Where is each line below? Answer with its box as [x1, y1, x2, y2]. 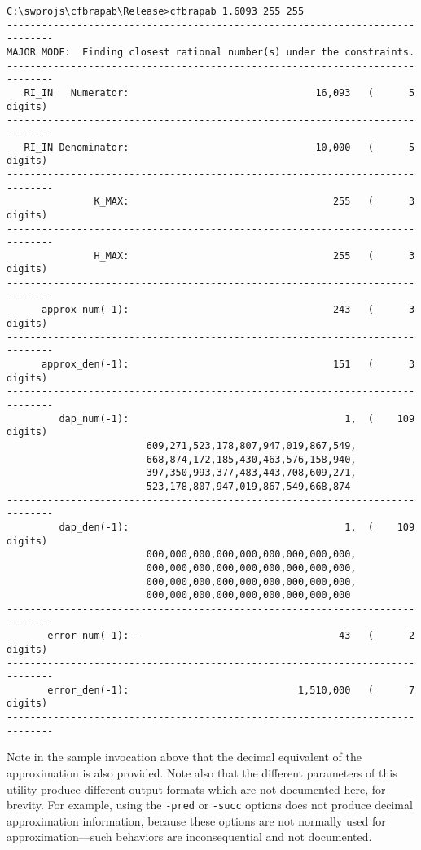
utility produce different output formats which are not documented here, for [7, 780, 386, 797]
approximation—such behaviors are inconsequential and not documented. [7, 828, 372, 845]
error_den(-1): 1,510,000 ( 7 [47, 684, 415, 696]
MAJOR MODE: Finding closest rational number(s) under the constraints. [7, 46, 415, 58]
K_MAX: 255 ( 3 [94, 196, 415, 208]
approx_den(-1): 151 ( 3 [41, 359, 415, 371]
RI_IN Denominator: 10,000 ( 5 [24, 141, 415, 153]
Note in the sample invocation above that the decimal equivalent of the [7, 748, 362, 765]
